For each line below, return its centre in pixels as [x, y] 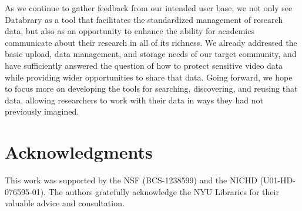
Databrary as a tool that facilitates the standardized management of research [144, 19]
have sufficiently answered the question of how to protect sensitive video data [144, 65]
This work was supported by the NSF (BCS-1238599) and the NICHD [131, 180]
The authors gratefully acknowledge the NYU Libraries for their [164, 191]
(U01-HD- [278, 180]
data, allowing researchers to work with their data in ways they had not [134, 100]
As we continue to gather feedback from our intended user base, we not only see [149, 8]
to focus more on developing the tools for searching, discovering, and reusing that [151, 88]
